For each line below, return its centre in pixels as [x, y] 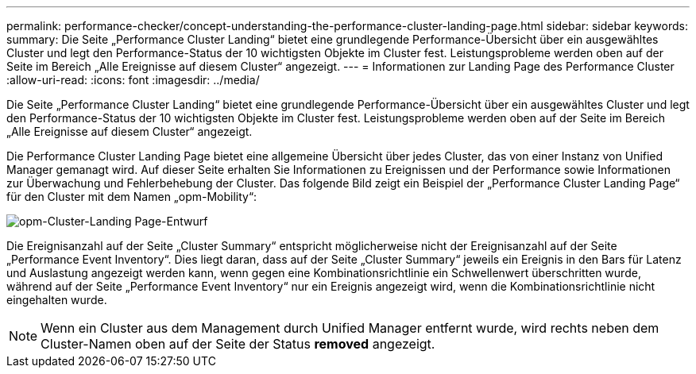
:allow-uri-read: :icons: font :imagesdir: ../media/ [133, 80]
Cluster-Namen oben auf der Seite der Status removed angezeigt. [238, 344]
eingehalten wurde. [57, 300]
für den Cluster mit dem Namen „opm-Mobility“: [132, 197]
